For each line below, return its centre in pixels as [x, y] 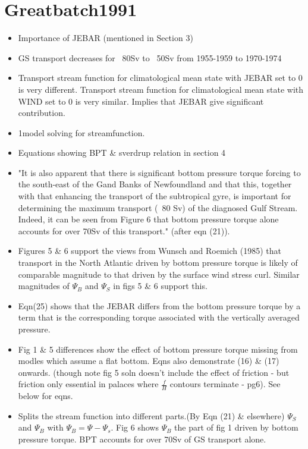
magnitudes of [44, 286]
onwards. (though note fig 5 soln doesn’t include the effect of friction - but [154, 372]
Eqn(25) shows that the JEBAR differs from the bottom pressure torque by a [159, 305]
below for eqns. [45, 396]
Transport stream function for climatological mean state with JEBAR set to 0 [160, 78]
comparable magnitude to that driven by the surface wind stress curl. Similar [159, 274]
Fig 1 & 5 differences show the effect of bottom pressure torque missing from [158, 349]
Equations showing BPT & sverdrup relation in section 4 [122, 153]
